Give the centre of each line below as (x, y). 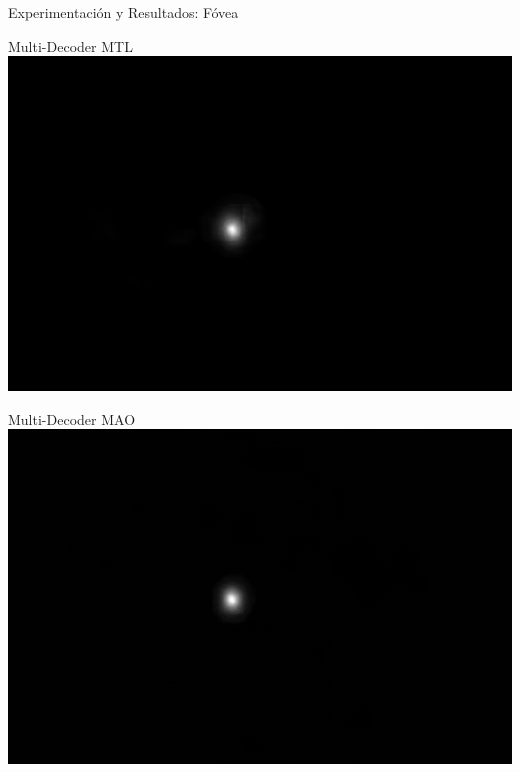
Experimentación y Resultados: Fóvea (123, 12)
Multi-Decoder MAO (72, 418)
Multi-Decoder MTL (70, 45)
